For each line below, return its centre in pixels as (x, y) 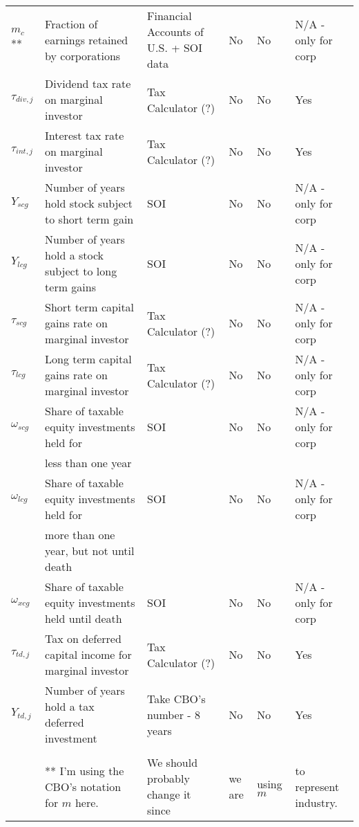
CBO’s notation (83, 786)
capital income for (88, 654)
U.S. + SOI (175, 47)
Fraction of (71, 24)
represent (317, 786)
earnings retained (87, 39)
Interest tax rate (85, 135)
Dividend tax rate (88, 83)
